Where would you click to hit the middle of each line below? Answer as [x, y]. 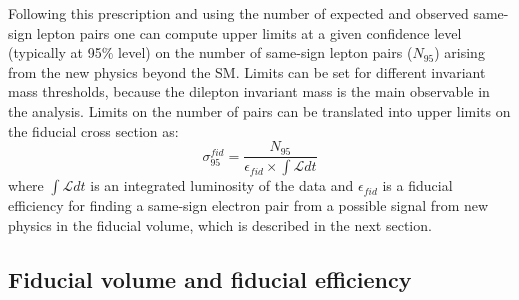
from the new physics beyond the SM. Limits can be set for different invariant [247, 71]
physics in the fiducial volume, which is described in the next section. [220, 224]
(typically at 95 [55, 52]
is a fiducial [417, 185]
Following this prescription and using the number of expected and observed [238, 13]
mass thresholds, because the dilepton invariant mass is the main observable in [249, 91]
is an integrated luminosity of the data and [222, 185]
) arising [459, 52]
